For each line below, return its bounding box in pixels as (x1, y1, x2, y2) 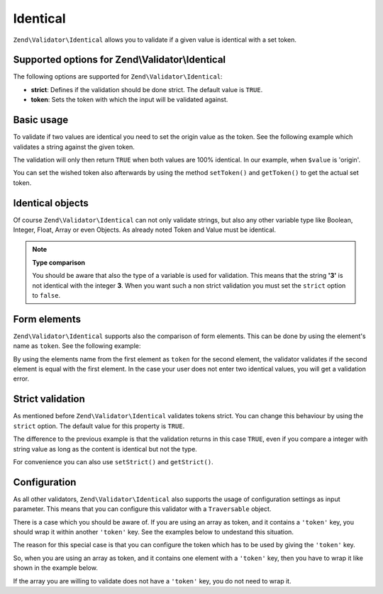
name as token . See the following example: (13, 342, 141, 350)
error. (13, 374, 30, 383)
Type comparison (32, 258, 85, 267)
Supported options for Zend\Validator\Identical (13, 54, 226, 66)
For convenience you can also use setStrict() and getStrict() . (13, 457, 213, 466)
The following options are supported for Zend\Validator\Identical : (13, 72, 223, 81)
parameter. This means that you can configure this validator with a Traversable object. (13, 505, 272, 513)
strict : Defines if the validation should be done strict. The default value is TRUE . (30, 85, 263, 94)
